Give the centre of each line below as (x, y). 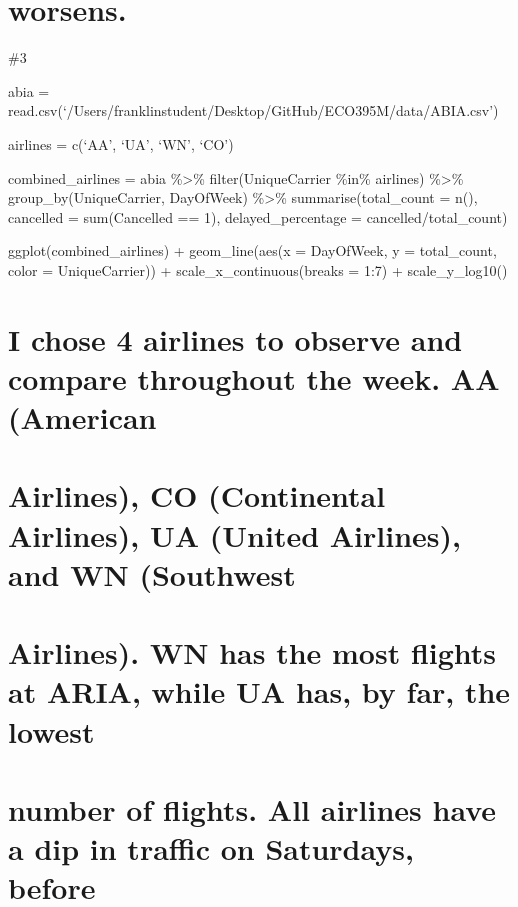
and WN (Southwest (152, 573)
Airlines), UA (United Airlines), (234, 534)
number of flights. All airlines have (252, 808)
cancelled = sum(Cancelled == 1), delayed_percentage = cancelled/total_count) (258, 216)
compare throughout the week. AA (254, 377)
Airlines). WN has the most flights (252, 652)
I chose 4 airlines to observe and (235, 338)
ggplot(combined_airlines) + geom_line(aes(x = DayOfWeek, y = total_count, (252, 250)
